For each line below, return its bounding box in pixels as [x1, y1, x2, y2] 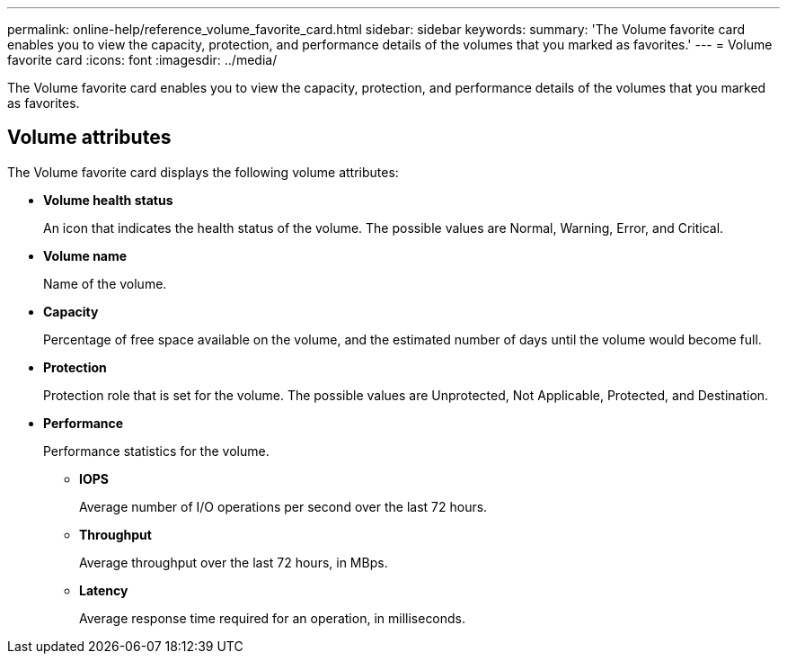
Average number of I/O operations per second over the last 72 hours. [79, 498, 488, 514]
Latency [79, 582, 128, 598]
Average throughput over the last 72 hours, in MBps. [79, 554, 388, 570]
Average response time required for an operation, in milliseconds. [79, 610, 466, 626]
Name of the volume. [43, 275, 167, 291]
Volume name [43, 247, 128, 264]
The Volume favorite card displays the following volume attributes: [7, 164, 399, 180]
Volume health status [43, 192, 173, 208]
